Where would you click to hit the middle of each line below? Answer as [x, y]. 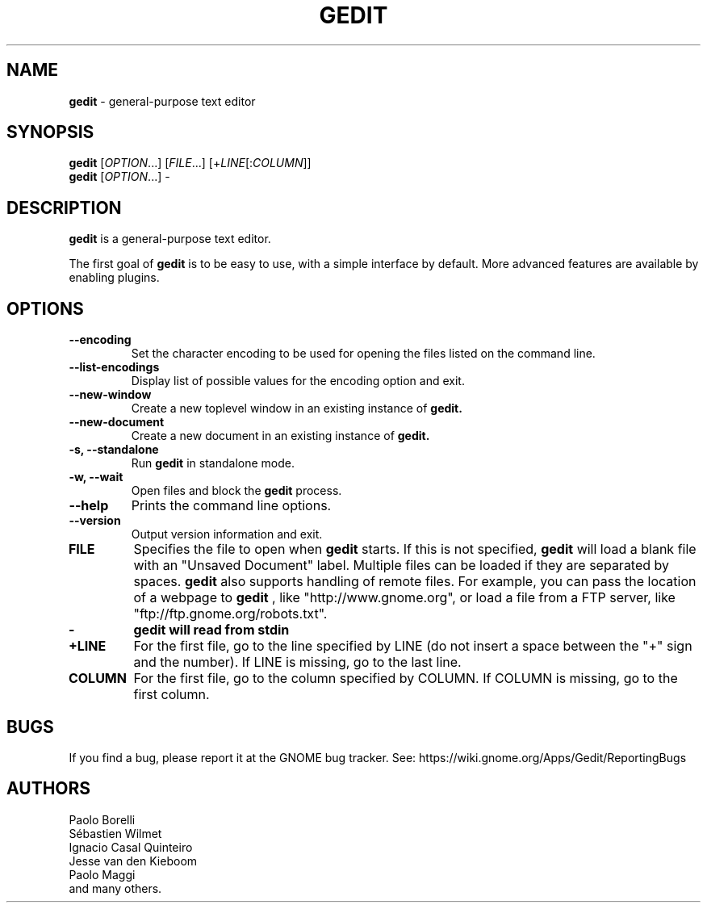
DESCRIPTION [64, 207]
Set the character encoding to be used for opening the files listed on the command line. [363, 354]
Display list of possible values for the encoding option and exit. [298, 381]
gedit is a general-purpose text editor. [170, 239]
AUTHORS [49, 789]
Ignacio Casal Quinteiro [131, 847]
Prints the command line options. [231, 506]
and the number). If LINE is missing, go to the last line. [297, 662]
